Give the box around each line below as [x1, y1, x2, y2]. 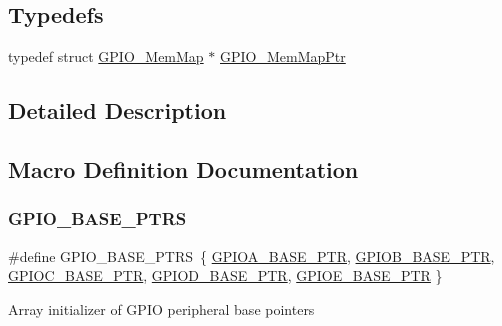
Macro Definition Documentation [8, 153, 359, 184]
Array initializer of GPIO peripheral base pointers [8, 298, 315, 319]
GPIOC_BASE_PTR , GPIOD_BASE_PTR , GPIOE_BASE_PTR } [8, 265, 443, 286]
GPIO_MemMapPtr [220, 46, 346, 67]
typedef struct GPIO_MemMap [8, 46, 204, 67]
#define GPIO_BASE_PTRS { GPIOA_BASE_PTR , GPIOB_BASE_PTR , [8, 245, 495, 266]
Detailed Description [8, 95, 227, 126]
